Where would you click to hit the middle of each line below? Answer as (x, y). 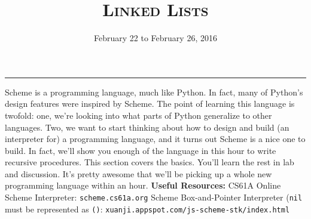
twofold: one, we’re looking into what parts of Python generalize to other (138, 115)
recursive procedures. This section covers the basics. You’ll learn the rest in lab (150, 162)
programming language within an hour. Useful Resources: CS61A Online (143, 185)
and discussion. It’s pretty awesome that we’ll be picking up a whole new (138, 173)
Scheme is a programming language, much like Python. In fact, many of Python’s (154, 92)
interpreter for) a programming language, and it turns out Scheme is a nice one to (155, 139)
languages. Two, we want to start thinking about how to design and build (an (147, 127)
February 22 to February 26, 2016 (155, 38)
